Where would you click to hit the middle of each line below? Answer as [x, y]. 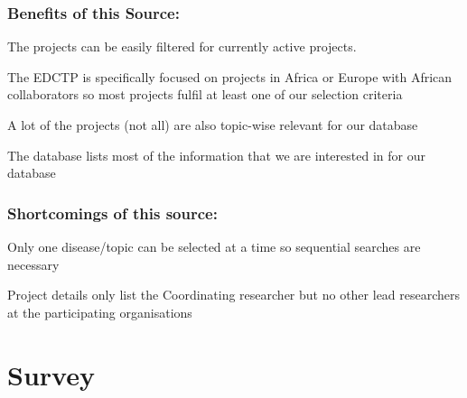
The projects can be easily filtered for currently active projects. [182, 46]
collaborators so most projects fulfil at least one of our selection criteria [205, 94]
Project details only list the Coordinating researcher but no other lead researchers [234, 295]
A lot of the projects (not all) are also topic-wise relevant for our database [213, 125]
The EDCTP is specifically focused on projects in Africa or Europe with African [230, 76]
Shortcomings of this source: [112, 213]
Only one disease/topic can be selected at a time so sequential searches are [214, 246]
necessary [33, 264]
